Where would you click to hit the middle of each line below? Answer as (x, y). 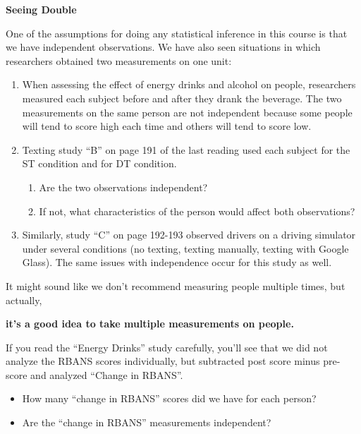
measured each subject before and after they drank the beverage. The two (182, 98)
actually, (24, 300)
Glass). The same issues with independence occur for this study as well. (177, 262)
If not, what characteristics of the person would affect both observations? (197, 211)
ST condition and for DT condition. (99, 163)
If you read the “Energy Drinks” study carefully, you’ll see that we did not (167, 347)
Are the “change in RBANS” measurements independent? (147, 422)
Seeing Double (41, 9)
